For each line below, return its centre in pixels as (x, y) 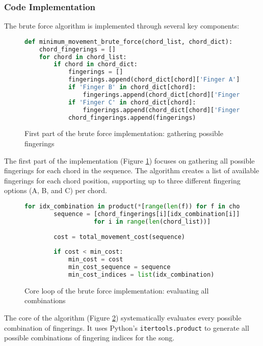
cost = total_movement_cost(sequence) (120, 237)
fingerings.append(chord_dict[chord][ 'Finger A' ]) (156, 80)
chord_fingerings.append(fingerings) (132, 117)
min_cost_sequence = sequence (119, 267)
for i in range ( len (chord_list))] (152, 221)
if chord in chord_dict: (96, 64)
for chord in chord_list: (83, 57)
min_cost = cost (96, 260)
